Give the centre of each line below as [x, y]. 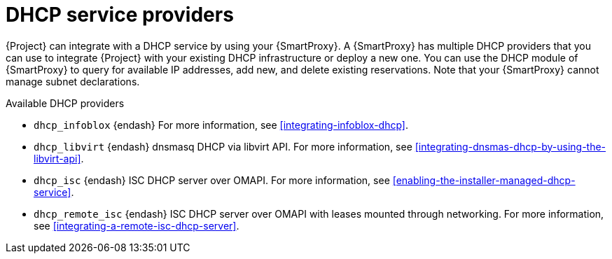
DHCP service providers [120, 15]
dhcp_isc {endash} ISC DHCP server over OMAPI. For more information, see [212, 180]
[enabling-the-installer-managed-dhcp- [484, 180]
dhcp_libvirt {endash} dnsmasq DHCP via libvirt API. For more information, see [223, 146]
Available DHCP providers [65, 103]
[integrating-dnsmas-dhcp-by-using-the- [510, 146]
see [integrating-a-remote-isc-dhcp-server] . [137, 225]
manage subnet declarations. [73, 81]
